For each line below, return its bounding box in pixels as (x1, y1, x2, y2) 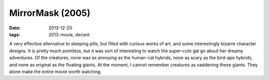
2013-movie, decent (48, 31, 90, 37)
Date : (9, 25, 21, 31)
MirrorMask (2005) (9, 7, 91, 18)
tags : (9, 31, 20, 37)
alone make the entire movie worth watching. (9, 69, 102, 75)
